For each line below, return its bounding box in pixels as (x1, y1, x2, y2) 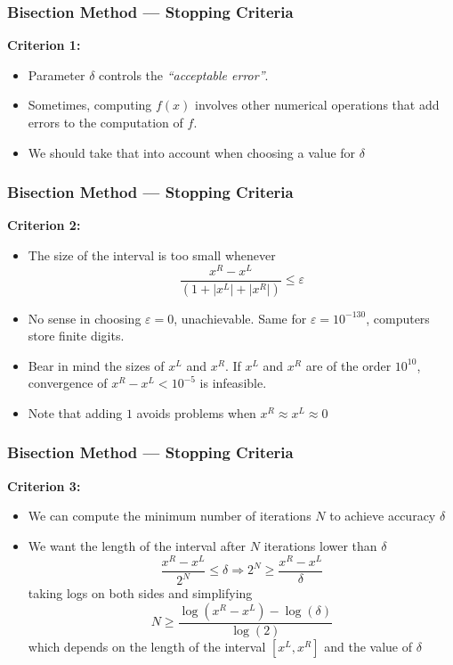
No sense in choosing (28, 308, 142, 327)
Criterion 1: (7, 36, 81, 54)
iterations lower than (263, 536, 377, 554)
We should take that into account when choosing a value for (28, 143, 356, 161)
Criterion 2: (7, 216, 81, 234)
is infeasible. (199, 374, 267, 392)
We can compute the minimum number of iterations (28, 506, 311, 525)
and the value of (324, 636, 413, 655)
